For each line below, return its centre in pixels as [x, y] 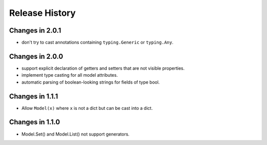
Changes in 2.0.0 [36, 56]
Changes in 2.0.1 [35, 30]
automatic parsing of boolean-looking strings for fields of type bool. [91, 82]
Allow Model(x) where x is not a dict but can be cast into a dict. [87, 108]
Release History [43, 13]
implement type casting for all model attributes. [70, 75]
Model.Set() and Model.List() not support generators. [75, 134]
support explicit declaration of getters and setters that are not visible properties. [103, 68]
